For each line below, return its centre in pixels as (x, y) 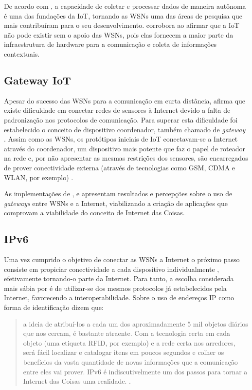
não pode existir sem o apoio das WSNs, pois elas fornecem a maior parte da (119, 34)
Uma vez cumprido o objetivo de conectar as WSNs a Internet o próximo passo (122, 259)
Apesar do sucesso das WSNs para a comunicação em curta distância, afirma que (125, 100)
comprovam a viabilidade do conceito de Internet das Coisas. (94, 213)
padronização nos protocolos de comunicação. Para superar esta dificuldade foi (121, 119)
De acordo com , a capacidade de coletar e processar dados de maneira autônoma (125, 6)
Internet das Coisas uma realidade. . (77, 381)
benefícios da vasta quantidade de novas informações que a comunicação (130, 362)
